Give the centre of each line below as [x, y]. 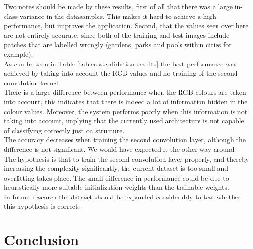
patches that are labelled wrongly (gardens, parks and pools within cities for [118, 44]
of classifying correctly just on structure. [64, 130]
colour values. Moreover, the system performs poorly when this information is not [126, 111]
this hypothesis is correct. [42, 206]
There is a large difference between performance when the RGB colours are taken [125, 92]
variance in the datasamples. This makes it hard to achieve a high [118, 16]
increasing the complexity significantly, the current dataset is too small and [116, 168]
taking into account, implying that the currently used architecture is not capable [124, 121]
